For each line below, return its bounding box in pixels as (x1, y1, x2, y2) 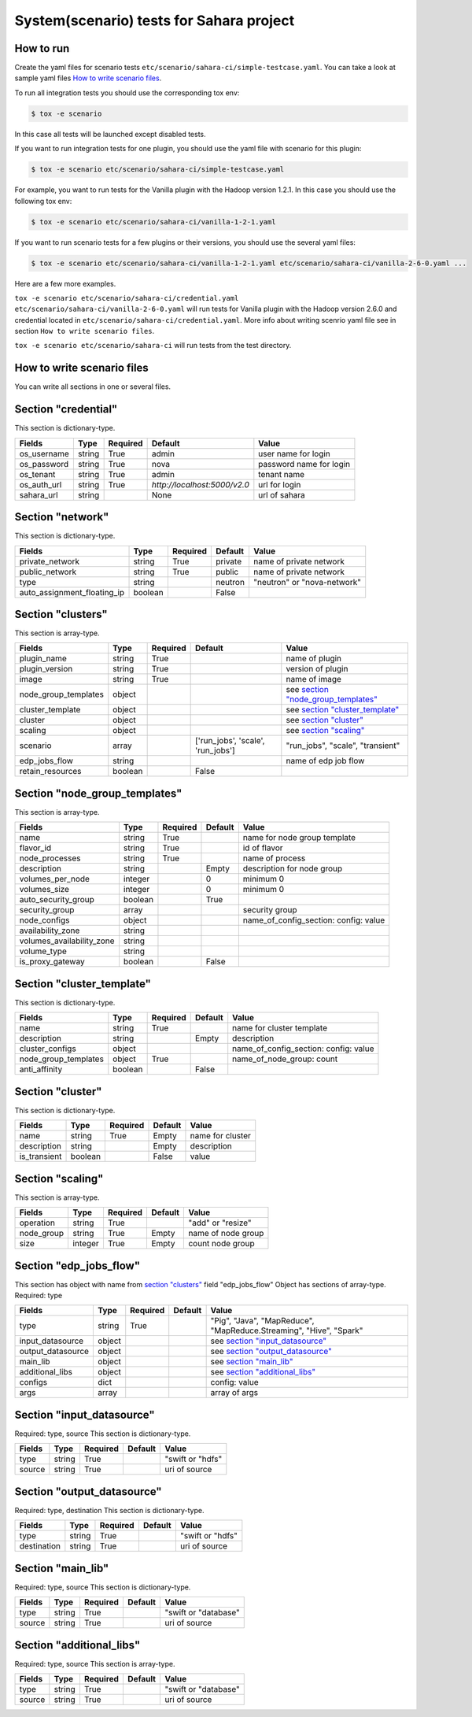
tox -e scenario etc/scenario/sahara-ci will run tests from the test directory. (14, 341, 292, 350)
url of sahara (258, 489, 306, 500)
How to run (14, 42, 70, 55)
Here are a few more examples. (14, 279, 116, 288)
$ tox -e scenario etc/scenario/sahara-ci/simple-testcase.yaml (31, 165, 285, 174)
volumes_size (19, 884, 70, 895)
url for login (258, 479, 301, 490)
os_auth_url (19, 479, 62, 490)
